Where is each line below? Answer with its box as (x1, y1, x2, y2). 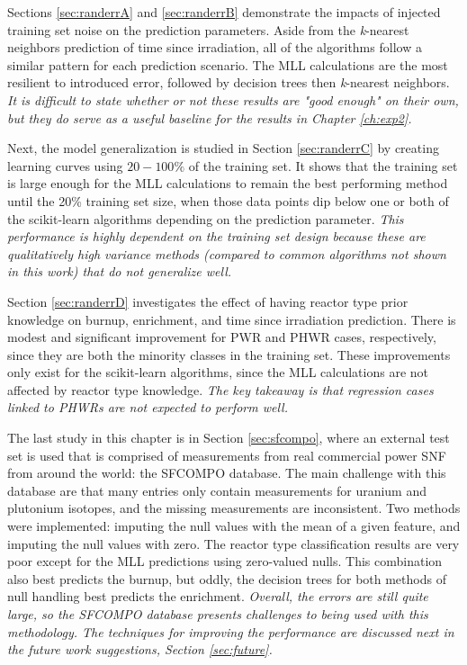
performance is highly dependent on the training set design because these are (7, 227, 426, 246)
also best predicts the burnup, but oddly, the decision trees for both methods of (7, 569, 446, 588)
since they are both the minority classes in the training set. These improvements (7, 345, 451, 364)
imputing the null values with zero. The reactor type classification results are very (7, 534, 460, 553)
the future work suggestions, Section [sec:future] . (7, 640, 273, 659)
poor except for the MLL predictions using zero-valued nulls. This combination (7, 552, 443, 571)
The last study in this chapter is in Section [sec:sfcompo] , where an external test (7, 428, 450, 447)
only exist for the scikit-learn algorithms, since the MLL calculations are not (7, 363, 428, 382)
